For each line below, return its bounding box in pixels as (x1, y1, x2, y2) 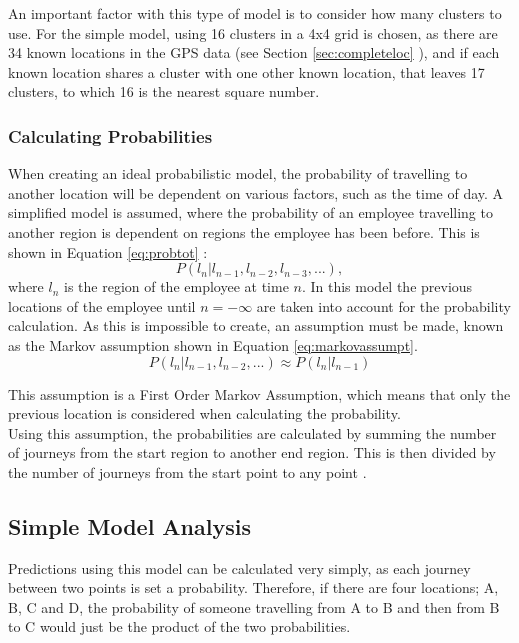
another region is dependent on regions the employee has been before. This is (8, 221, 480, 242)
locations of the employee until (8, 295, 196, 316)
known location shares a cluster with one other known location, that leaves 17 (8, 61, 485, 82)
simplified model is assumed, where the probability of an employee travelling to (8, 202, 493, 223)
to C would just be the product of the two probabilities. (8, 616, 351, 637)
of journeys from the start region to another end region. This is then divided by (8, 442, 496, 463)
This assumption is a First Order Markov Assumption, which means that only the (8, 383, 511, 404)
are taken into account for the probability (256, 295, 511, 316)
